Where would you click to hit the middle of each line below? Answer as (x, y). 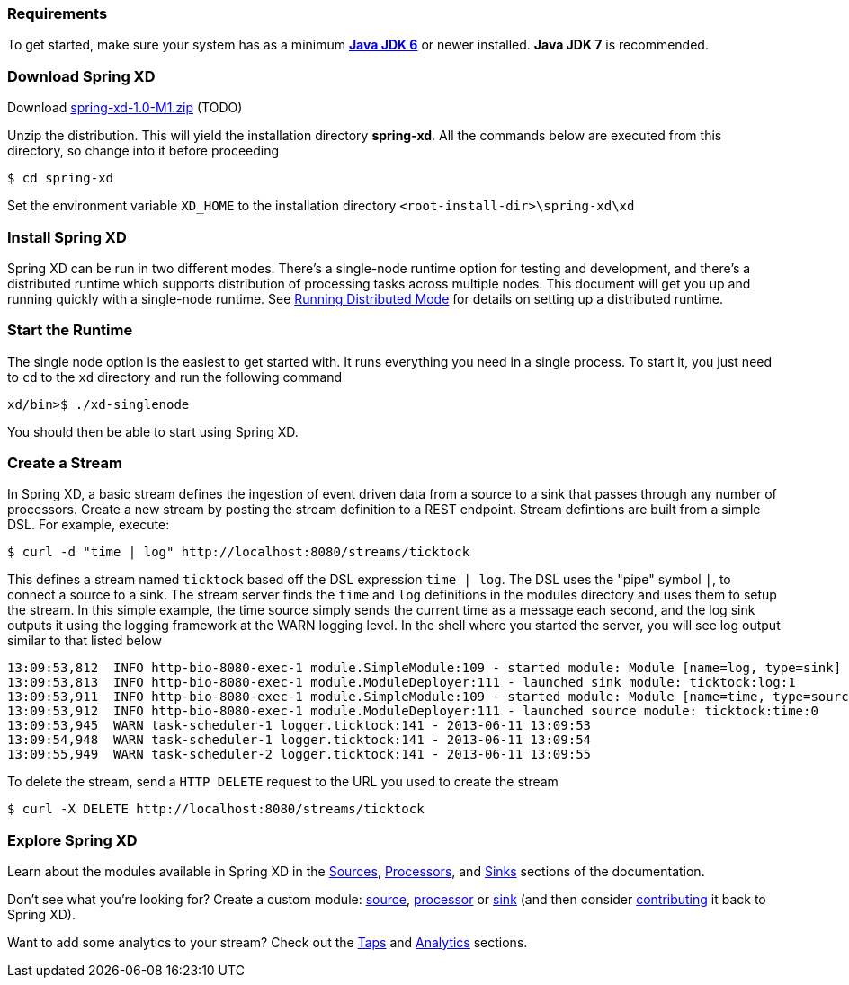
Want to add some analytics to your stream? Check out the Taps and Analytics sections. (268, 943)
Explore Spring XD (72, 840)
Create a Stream (65, 463)
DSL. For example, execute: (89, 525)
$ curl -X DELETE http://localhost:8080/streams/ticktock (216, 809)
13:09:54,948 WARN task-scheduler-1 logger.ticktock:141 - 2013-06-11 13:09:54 (299, 740)
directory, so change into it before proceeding (143, 151)
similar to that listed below (85, 641)
